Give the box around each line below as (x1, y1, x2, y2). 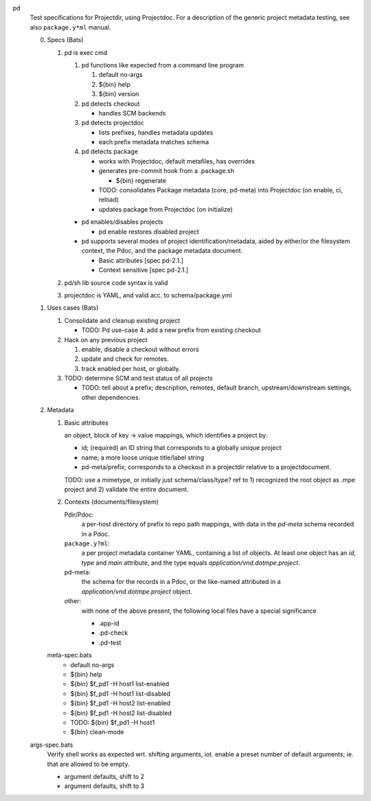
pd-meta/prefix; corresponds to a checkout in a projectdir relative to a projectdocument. (81, 463, 331, 471)
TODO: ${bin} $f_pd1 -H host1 (70, 718, 155, 726)
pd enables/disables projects (81, 218, 164, 226)
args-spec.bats (30, 741, 74, 749)
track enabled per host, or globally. (81, 364, 181, 372)
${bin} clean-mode (70, 728, 124, 736)
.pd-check (98, 629, 128, 637)
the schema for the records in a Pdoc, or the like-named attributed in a (81, 578, 281, 586)
